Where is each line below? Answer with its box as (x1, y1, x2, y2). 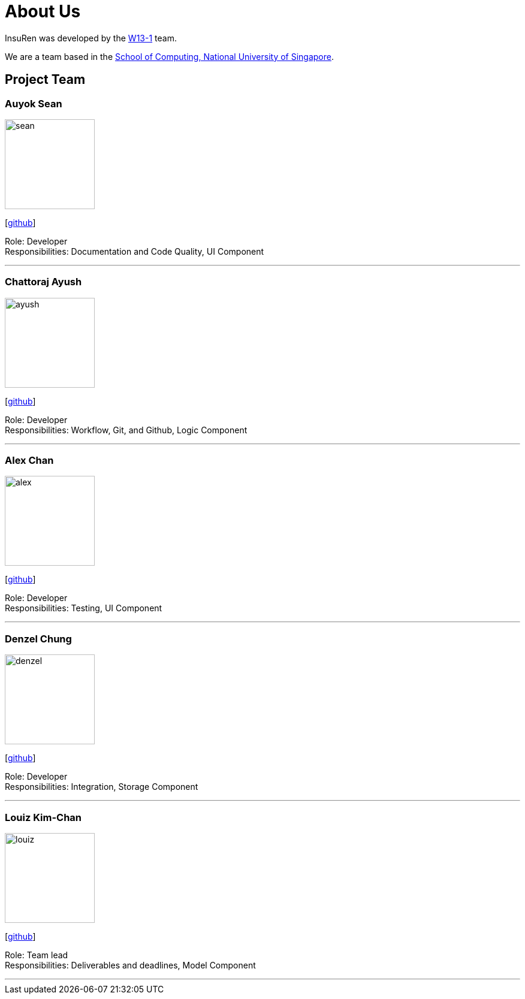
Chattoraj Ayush (5, 276, 82, 288)
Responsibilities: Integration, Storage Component (5, 781, 198, 792)
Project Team (5, 72, 86, 87)
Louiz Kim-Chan (5, 811, 82, 823)
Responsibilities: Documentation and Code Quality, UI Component (5, 246, 264, 256)
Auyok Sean (5, 97, 62, 110)
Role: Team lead (5, 949, 68, 960)
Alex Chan (5, 454, 54, 467)
